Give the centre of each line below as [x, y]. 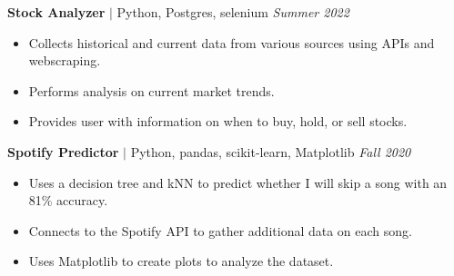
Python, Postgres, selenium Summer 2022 [233, 12]
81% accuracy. [68, 200]
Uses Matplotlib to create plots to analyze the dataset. [181, 261]
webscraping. [65, 60]
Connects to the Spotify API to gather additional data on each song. [220, 230]
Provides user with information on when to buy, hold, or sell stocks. [218, 121]
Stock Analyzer [56, 12]
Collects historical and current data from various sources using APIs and [232, 42]
